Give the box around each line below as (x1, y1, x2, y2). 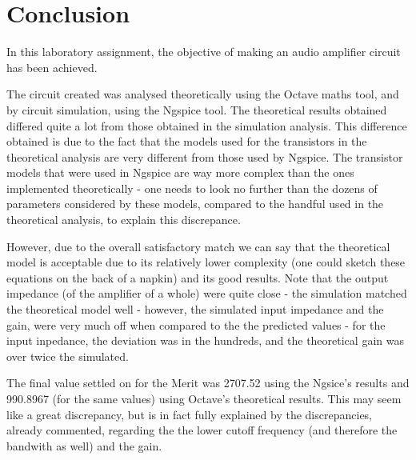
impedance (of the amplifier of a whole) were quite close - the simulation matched (6, 285, 407, 302)
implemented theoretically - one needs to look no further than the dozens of (6, 179, 378, 196)
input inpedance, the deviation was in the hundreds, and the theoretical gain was (6, 332, 404, 349)
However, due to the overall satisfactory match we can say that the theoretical (6, 238, 390, 254)
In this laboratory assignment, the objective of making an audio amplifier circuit (6, 43, 401, 60)
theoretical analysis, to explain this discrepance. (6, 211, 241, 228)
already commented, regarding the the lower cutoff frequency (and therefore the (6, 422, 398, 438)
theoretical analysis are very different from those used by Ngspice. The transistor (6, 148, 403, 165)
